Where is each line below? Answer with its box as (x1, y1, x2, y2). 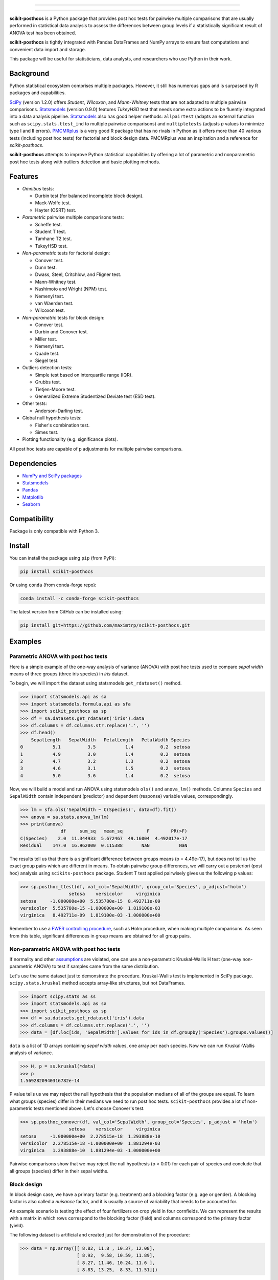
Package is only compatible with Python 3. (9, 528, 99, 535)
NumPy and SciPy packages (22, 473, 82, 479)
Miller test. (35, 336, 57, 342)
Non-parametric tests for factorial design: (22, 250, 110, 256)
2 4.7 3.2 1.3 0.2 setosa (20, 758, 190, 764)
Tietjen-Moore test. (35, 386, 76, 392)
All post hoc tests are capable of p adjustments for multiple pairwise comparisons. (9, 445, 183, 452)
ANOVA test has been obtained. (9, 30, 76, 36)
